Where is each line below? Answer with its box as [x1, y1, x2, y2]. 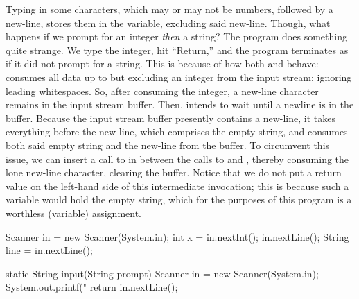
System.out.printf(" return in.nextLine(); [6, 280, 178, 294]
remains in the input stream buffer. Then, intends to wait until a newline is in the [6, 97, 354, 112]
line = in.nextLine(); [6, 243, 93, 257]
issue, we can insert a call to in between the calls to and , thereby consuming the [6, 151, 349, 166]
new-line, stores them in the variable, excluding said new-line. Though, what [6, 15, 331, 30]
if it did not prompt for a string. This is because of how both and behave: [6, 56, 319, 71]
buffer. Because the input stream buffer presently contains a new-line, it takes [6, 110, 335, 125]
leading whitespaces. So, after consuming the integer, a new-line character [6, 83, 319, 98]
